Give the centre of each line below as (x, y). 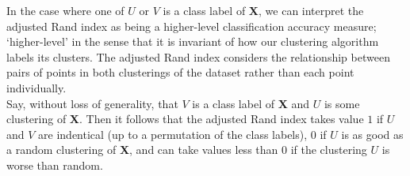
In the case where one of (65, 10)
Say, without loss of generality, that (92, 103)
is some (342, 103)
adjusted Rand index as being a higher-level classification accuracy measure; (192, 26)
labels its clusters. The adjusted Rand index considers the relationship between (198, 56)
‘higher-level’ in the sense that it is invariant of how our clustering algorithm (193, 41)
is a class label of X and (251, 103)
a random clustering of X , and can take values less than (142, 150)
